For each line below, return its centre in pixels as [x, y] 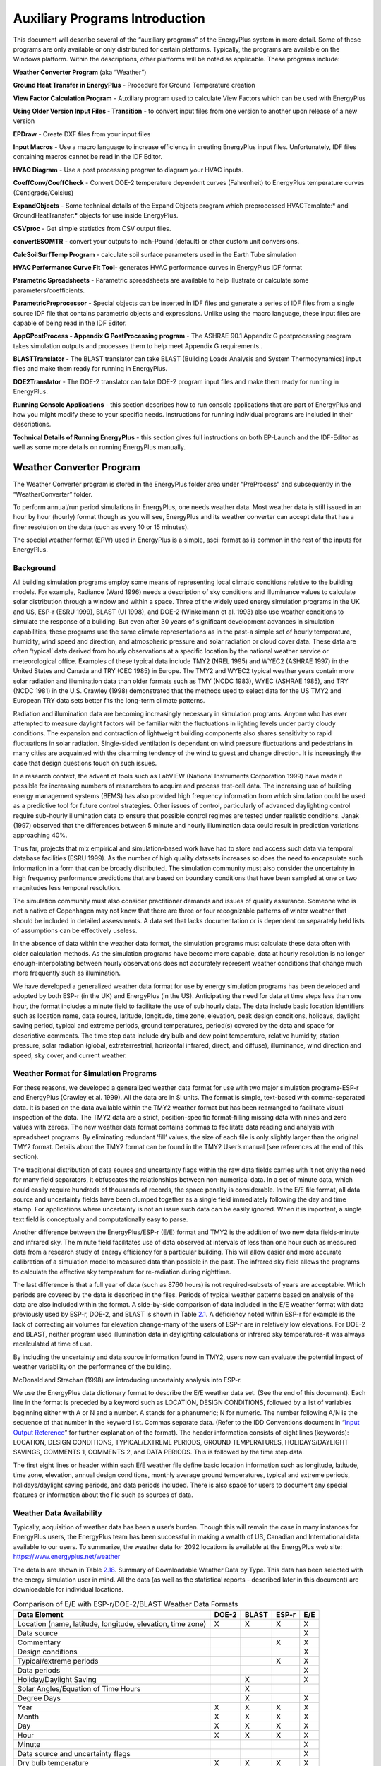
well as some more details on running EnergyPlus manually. [99, 447]
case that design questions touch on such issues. [85, 763]
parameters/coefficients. [49, 290]
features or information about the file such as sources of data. [103, 1495]
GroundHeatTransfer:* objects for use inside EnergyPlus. [96, 215]
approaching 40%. [40, 835]
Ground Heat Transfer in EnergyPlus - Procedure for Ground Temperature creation [134, 85]
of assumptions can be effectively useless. [75, 930]
